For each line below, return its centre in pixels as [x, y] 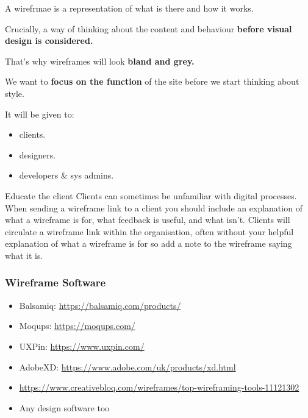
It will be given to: [40, 114]
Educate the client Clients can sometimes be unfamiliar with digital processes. [151, 195]
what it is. [24, 255]
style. [15, 93]
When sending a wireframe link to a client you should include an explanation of [154, 207]
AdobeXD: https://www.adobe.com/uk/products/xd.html [127, 367]
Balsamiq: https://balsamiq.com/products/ [100, 305]
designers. [38, 154]
